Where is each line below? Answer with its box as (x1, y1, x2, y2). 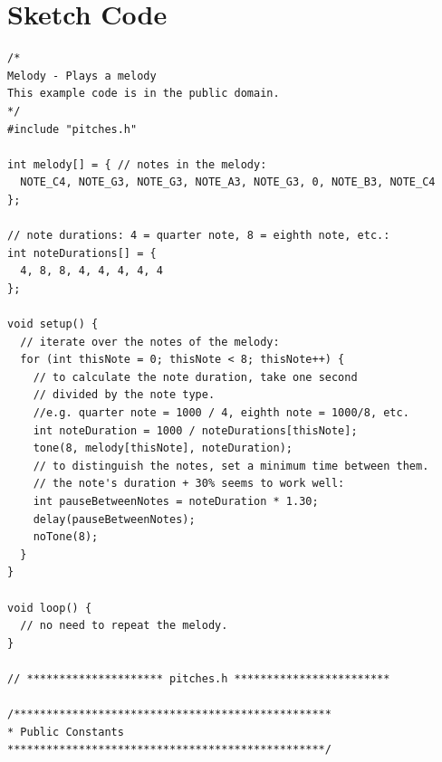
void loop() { (7, 601, 92, 614)
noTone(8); (33, 530, 99, 544)
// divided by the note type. (33, 388, 216, 402)
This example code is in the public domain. (7, 87, 280, 100)
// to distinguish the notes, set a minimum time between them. (33, 459, 429, 472)
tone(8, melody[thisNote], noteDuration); (33, 442, 293, 455)
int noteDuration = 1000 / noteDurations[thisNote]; (33, 424, 358, 437)
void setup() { (7, 318, 99, 331)
